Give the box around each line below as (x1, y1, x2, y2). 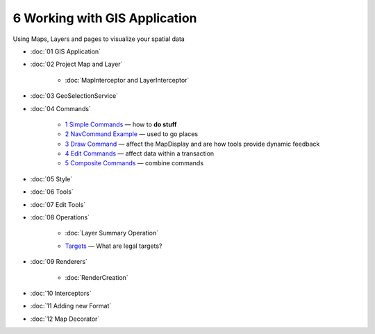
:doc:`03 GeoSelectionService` (30, 92, 118, 100)
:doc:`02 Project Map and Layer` (30, 60, 123, 69)
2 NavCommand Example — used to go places (65, 130, 198, 138)
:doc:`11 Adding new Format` (30, 302, 112, 310)
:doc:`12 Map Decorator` (30, 315, 100, 323)
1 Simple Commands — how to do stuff (65, 120, 177, 128)
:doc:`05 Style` (30, 174, 73, 183)
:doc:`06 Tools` (30, 187, 74, 196)
